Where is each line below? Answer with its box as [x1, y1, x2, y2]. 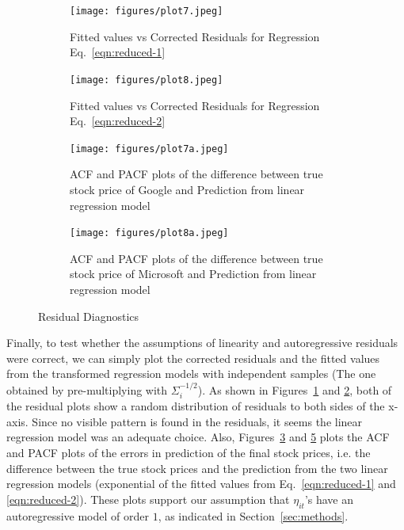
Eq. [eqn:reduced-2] [70, 112, 166, 129]
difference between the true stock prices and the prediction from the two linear [6, 459, 388, 476]
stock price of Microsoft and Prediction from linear [70, 265, 317, 282]
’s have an [304, 490, 354, 507]
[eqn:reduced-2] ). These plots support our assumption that [6, 490, 290, 507]
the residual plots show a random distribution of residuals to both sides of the [6, 398, 385, 414]
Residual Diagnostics [38, 307, 139, 324]
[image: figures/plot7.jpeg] [70, 6, 223, 17]
